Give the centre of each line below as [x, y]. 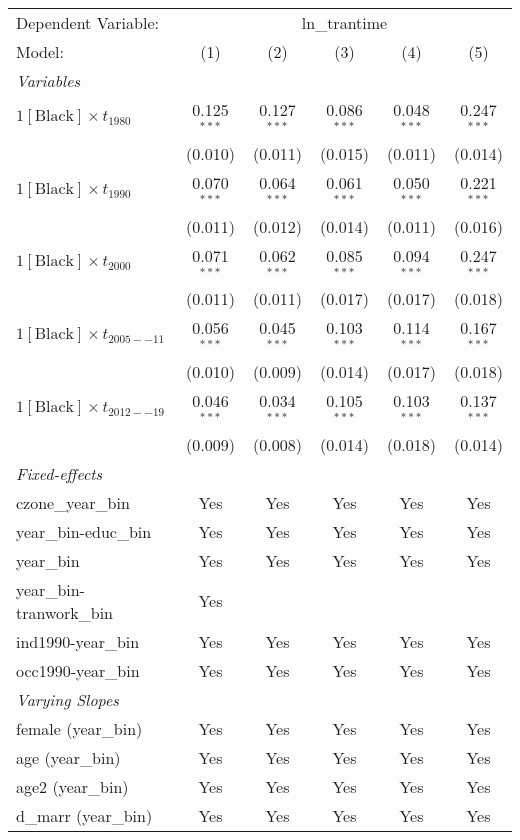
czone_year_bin [73, 502]
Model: [40, 51]
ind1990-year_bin [78, 641]
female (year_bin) [79, 728]
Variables [48, 80]
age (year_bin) [68, 757]
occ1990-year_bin [78, 670]
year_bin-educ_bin [84, 531]
